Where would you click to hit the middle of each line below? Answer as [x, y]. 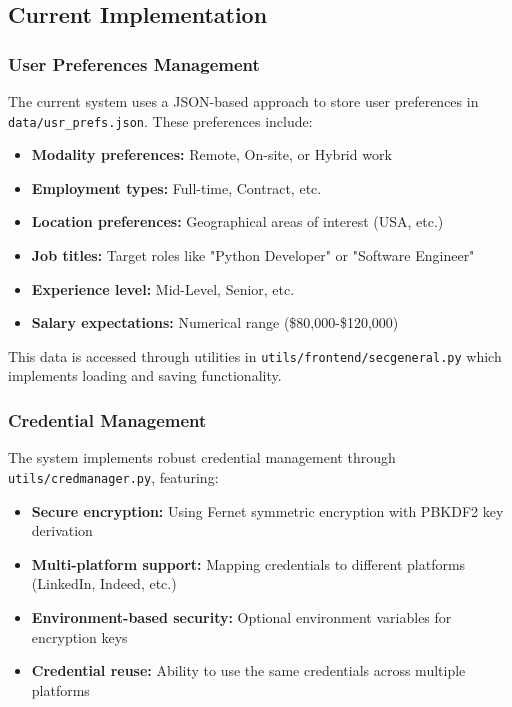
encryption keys [79, 636]
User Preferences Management [134, 63]
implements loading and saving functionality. [145, 375]
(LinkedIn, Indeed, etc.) [104, 583]
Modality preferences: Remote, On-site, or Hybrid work [211, 154]
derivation [62, 530]
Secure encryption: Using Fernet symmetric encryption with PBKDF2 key [267, 510]
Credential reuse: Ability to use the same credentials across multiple [248, 670]
